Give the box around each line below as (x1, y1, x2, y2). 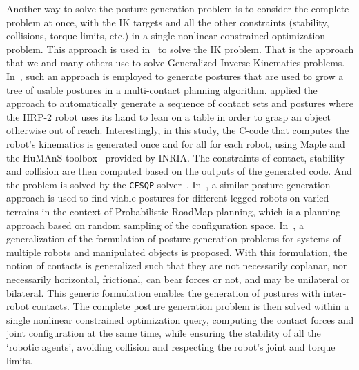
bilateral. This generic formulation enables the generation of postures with (6, 285, 320, 300)
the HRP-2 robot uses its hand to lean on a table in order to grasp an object (6, 109, 331, 124)
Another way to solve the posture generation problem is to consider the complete (6, 1, 349, 15)
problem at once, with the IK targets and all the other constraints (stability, (6, 14, 329, 29)
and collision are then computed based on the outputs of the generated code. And (6, 164, 352, 178)
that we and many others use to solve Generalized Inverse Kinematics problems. (6, 55, 345, 70)
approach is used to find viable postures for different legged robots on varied (6, 191, 329, 205)
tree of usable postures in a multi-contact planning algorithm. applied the (6, 82, 318, 97)
